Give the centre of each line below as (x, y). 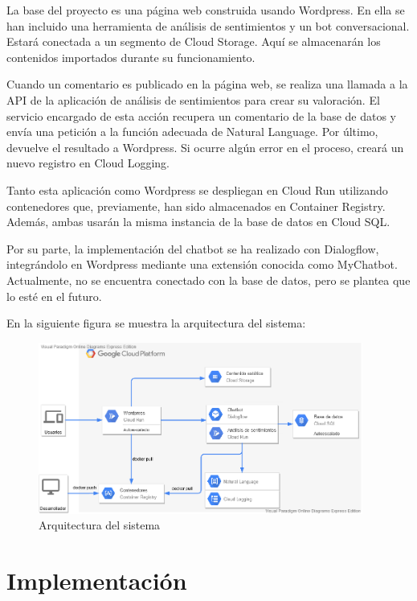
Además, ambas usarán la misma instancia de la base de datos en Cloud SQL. (198, 222)
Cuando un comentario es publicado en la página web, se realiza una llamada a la (207, 84)
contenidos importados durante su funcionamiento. (131, 57)
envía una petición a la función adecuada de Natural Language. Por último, (192, 132)
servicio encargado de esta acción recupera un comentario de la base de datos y (201, 115)
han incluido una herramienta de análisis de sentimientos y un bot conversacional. (208, 25)
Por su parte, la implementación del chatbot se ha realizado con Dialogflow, (193, 248)
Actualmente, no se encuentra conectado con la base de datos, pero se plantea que (208, 280)
